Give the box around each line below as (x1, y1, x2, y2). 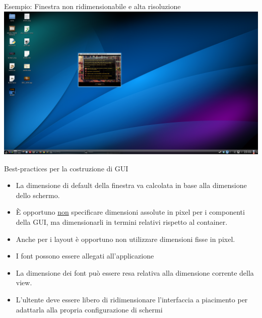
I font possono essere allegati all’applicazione (16, 250, 154, 261)
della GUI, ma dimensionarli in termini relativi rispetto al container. (16, 217, 228, 227)
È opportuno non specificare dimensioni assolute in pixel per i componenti (16, 207, 245, 217)
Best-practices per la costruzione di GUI (4, 163, 128, 173)
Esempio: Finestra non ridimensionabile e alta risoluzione (4, 1, 181, 11)
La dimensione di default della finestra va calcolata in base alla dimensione (16, 180, 247, 190)
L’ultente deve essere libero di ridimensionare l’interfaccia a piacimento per (16, 294, 248, 305)
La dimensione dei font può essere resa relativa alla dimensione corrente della (16, 267, 254, 278)
